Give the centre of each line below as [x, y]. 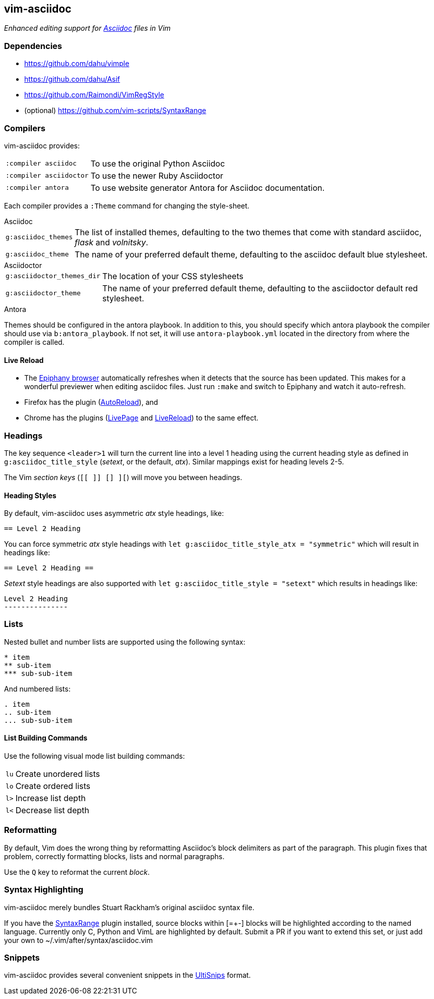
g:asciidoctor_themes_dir [53, 276]
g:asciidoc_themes [39, 237]
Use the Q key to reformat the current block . [77, 872]
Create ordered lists [53, 786]
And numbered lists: [37, 689]
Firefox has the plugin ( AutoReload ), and [91, 402]
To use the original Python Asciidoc [158, 163]
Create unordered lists [58, 774]
